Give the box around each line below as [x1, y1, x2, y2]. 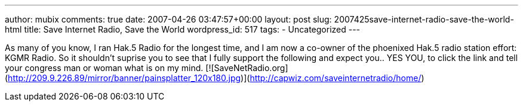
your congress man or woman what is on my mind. [5, 63, 204, 73]
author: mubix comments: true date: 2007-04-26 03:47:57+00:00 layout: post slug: [5, 14, 332, 24]
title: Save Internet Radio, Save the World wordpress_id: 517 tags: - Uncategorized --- [24, 24, 361, 34]
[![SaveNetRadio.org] [205, 63, 288, 73]
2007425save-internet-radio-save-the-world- [334, 14, 514, 24]
